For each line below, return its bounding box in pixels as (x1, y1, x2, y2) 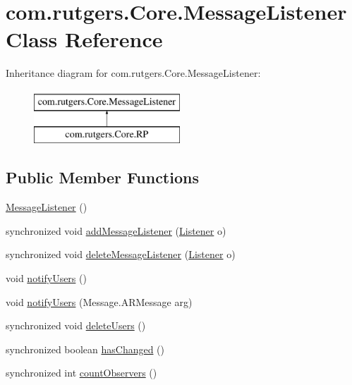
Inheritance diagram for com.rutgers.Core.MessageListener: (6, 66, 261, 80)
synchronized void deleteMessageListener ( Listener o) (6, 247, 236, 262)
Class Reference (6, 25, 163, 54)
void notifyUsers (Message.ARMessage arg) (6, 294, 193, 309)
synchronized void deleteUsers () (6, 318, 146, 333)
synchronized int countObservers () (6, 365, 157, 380)
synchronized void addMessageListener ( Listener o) (6, 223, 226, 238)
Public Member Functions (6, 166, 199, 188)
